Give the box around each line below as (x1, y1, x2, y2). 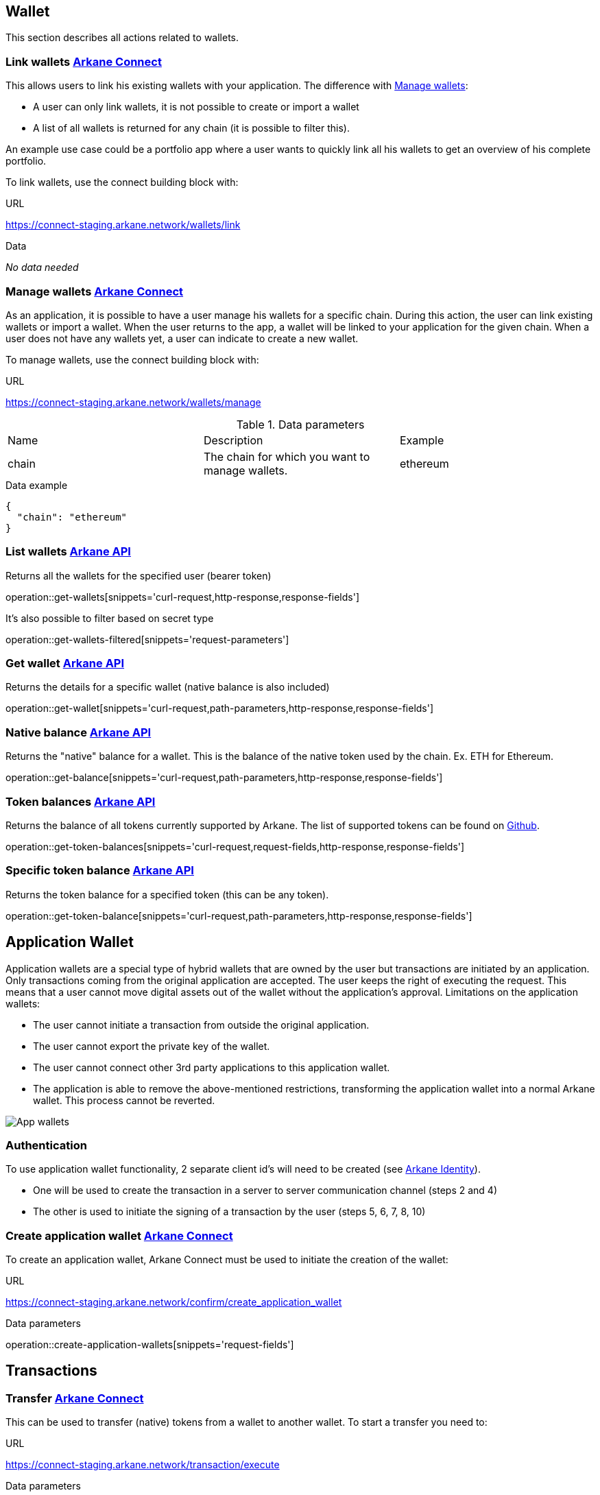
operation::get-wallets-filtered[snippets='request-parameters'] (5, 633, 289, 645)
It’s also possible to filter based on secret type (5, 612, 214, 624)
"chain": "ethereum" (16, 511, 128, 523)
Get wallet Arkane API (5, 656, 125, 671)
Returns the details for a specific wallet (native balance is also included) (5, 681, 330, 693)
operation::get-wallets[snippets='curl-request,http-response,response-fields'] (5, 590, 359, 603)
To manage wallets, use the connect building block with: (5, 353, 259, 366)
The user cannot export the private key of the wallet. (33, 1040, 270, 1052)
